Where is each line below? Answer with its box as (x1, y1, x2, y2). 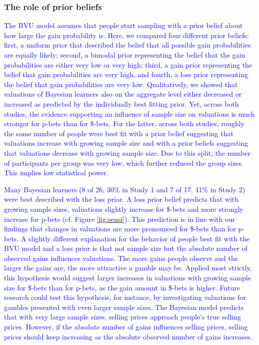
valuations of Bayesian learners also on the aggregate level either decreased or (4, 89, 242, 99)
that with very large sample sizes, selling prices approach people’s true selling (4, 311, 241, 322)
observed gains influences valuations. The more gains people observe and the (4, 252, 238, 263)
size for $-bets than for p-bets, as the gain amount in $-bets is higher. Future (4, 282, 240, 292)
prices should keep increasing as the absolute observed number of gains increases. (4, 331, 252, 341)
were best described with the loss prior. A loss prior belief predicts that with (4, 194, 239, 204)
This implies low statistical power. (4, 167, 108, 178)
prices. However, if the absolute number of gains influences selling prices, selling (4, 321, 248, 332)
